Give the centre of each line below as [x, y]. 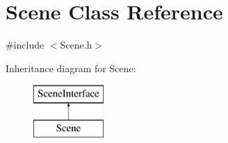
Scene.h [76, 45]
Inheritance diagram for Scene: [71, 68]
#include [25, 45]
